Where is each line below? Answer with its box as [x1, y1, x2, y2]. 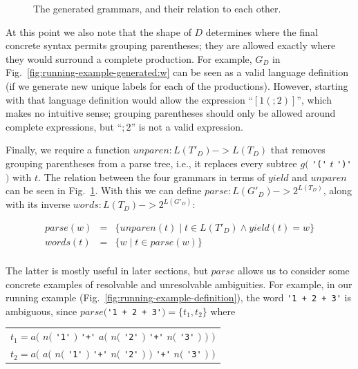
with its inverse [6, 197, 70, 211]
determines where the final [205, 24, 318, 39]
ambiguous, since [6, 303, 77, 318]
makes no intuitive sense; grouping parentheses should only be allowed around [6, 106, 336, 120]
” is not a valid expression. [131, 119, 243, 133]
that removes [270, 142, 326, 157]
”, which [296, 92, 332, 106]
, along [323, 183, 352, 198]
